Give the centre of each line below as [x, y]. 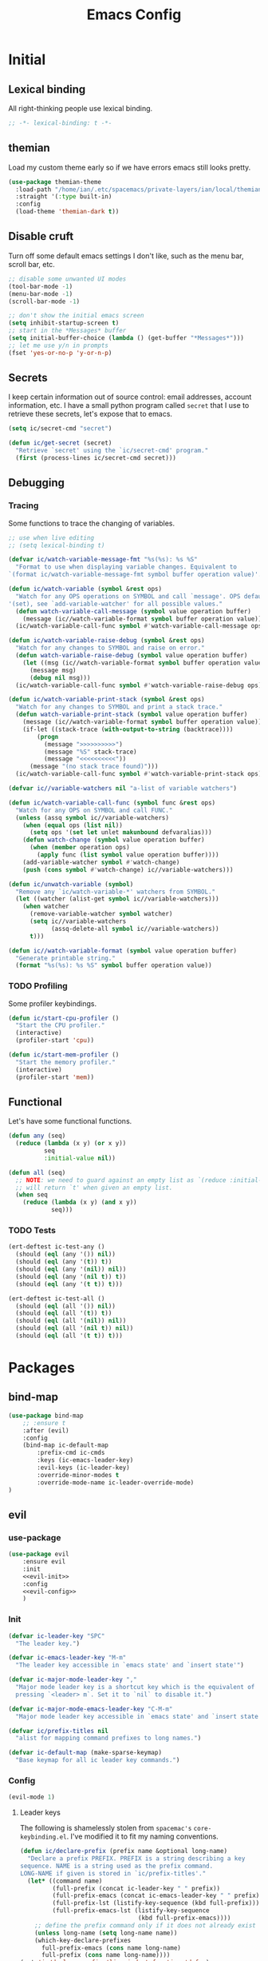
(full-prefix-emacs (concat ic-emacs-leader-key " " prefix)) [158, 1896]
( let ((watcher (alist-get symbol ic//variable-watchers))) [117, 899]
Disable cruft [41, 236]
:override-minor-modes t [78, 1475]
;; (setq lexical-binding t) [57, 545]
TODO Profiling [38, 986]
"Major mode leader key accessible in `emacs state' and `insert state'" [140, 1716]
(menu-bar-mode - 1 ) [41, 294]
